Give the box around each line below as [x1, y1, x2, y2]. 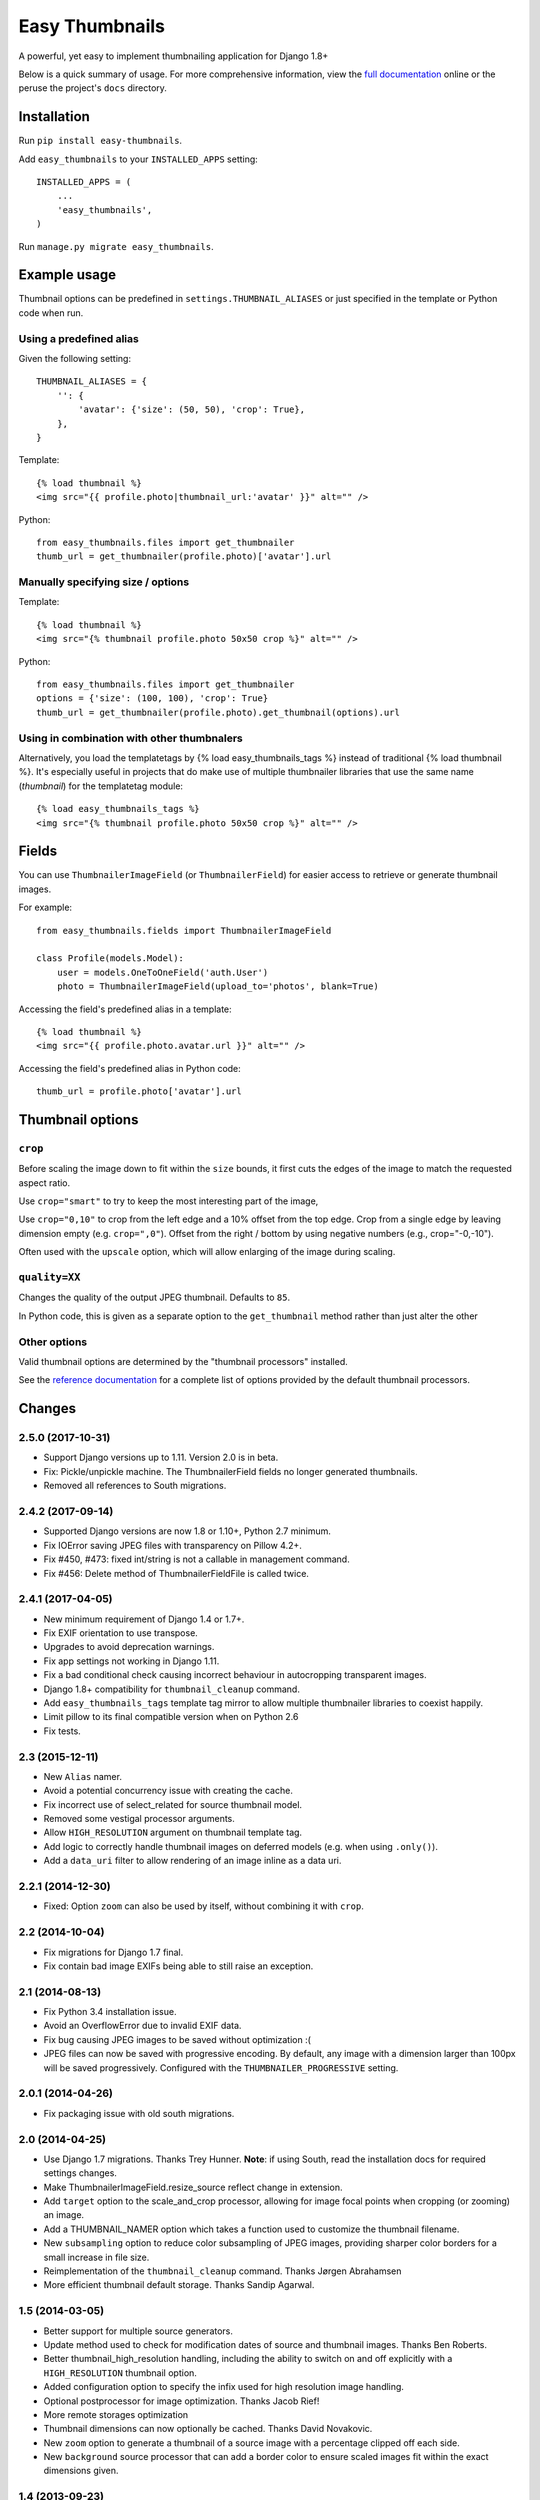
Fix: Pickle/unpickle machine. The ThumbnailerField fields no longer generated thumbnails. [43, 1465, 419, 1477]
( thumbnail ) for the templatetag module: [18, 780, 184, 792]
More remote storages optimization [43, 2408, 189, 2420]
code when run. [18, 306, 84, 319]
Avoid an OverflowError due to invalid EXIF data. [43, 2020, 242, 2032]
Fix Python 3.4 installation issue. [43, 2006, 177, 2018]
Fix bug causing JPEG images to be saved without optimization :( [43, 2033, 312, 2045]
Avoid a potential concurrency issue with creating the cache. [43, 1785, 294, 1797]
